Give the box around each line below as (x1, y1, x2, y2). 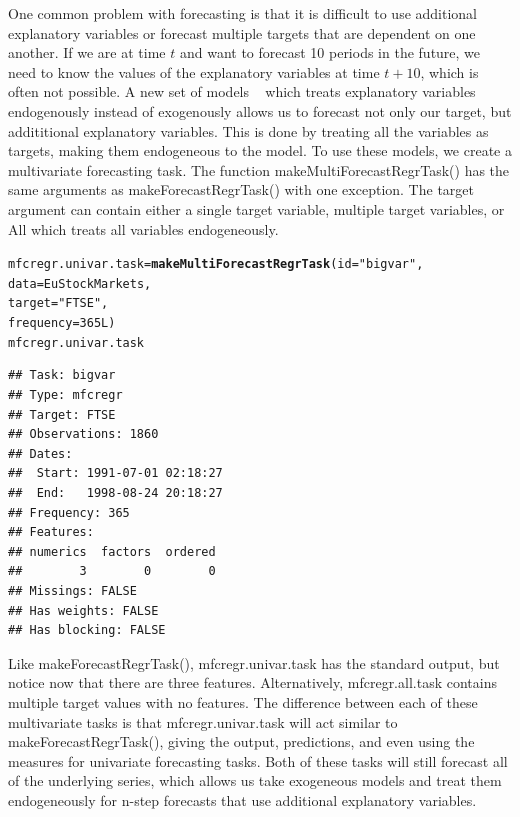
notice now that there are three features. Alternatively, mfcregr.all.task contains (8, 672, 497, 693)
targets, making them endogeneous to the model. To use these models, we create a (8, 140, 512, 161)
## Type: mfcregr (8, 388, 123, 402)
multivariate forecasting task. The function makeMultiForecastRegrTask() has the (8, 159, 510, 180)
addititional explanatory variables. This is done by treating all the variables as (8, 120, 489, 141)
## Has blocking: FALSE (8, 623, 166, 638)
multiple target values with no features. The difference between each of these (8, 691, 478, 712)
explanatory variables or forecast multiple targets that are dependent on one (8, 22, 476, 43)
